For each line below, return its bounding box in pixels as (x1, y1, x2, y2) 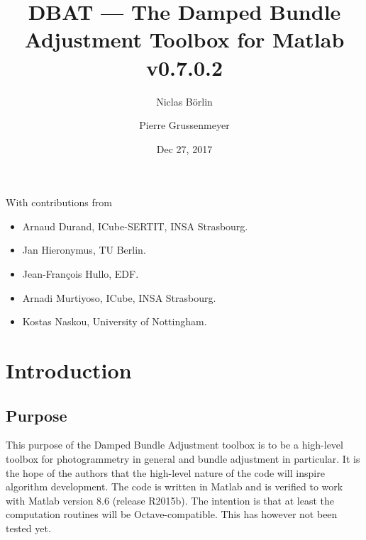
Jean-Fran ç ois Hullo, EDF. (22, 266, 139, 281)
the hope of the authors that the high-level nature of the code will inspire (6, 465, 325, 480)
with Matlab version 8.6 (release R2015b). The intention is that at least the (6, 493, 334, 507)
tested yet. (6, 520, 51, 535)
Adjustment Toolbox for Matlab (24, 25, 345, 54)
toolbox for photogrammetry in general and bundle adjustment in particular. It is (6, 451, 360, 466)
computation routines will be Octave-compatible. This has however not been (6, 507, 338, 522)
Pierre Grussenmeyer (139, 118, 230, 133)
